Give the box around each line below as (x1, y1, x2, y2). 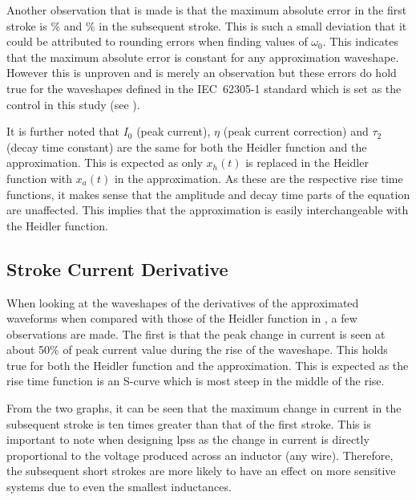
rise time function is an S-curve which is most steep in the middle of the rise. (6, 372, 385, 389)
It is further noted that (6, 123, 119, 140)
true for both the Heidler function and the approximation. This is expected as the (6, 356, 409, 373)
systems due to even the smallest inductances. (6, 478, 232, 495)
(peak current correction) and (223, 123, 369, 140)
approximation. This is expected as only (6, 154, 203, 171)
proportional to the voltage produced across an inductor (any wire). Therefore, (6, 446, 394, 463)
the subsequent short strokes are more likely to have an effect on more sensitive (6, 462, 396, 479)
